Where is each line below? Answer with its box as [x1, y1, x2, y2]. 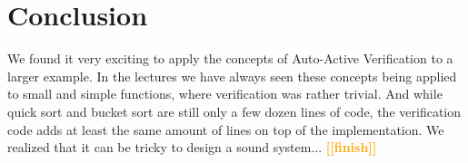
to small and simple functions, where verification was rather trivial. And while [7, 84, 443, 103]
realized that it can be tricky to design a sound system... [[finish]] [7, 138, 377, 157]
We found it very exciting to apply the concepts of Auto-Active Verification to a [7, 49, 453, 68]
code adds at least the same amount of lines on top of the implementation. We [7, 120, 444, 139]
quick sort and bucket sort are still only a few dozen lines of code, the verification [7, 101, 461, 120]
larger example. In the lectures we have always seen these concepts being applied [7, 66, 457, 85]
